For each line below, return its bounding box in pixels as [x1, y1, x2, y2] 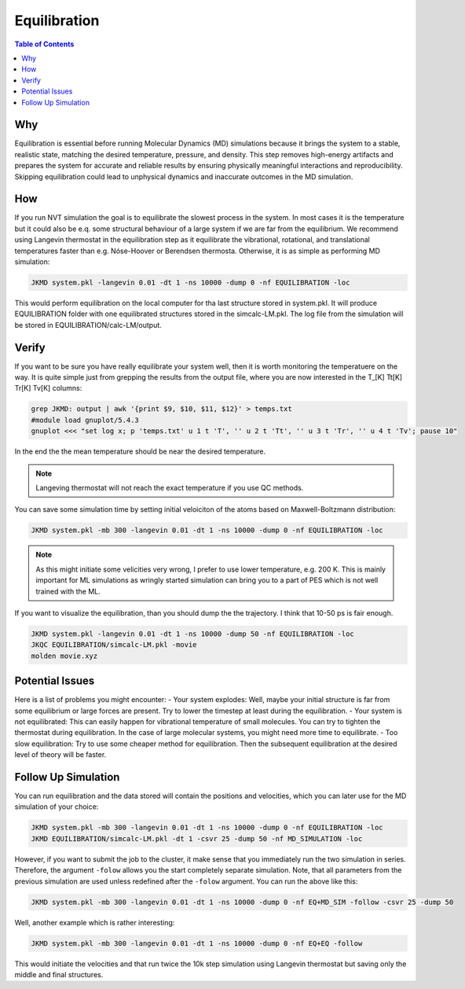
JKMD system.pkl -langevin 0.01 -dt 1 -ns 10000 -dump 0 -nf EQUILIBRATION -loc [31, 278, 350, 287]
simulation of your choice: [14, 802, 99, 811]
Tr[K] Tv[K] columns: [14, 384, 82, 393]
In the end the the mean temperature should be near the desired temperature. [14, 447, 266, 456]
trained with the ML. [35, 586, 101, 596]
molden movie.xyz [31, 651, 98, 660]
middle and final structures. [14, 969, 104, 979]
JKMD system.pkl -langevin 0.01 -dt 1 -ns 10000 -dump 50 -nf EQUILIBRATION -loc [31, 629, 355, 638]
